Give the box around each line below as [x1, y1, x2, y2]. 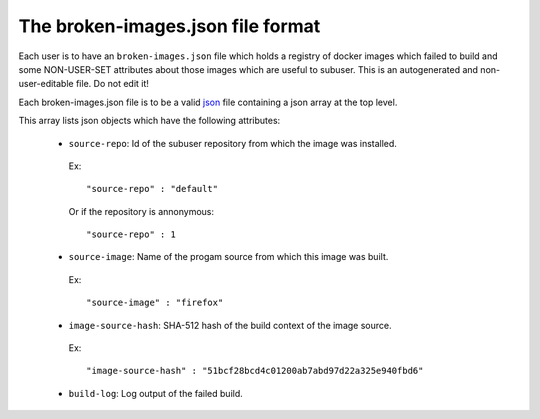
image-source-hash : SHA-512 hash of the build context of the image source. [68, 319, 392, 331]
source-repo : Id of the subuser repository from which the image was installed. [68, 137, 397, 149]
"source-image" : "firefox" [86, 297, 224, 309]
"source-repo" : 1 [86, 229, 177, 240]
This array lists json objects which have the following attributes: [18, 115, 281, 127]
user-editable [18, 78, 74, 90]
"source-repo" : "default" [86, 183, 219, 195]
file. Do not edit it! [75, 78, 150, 90]
